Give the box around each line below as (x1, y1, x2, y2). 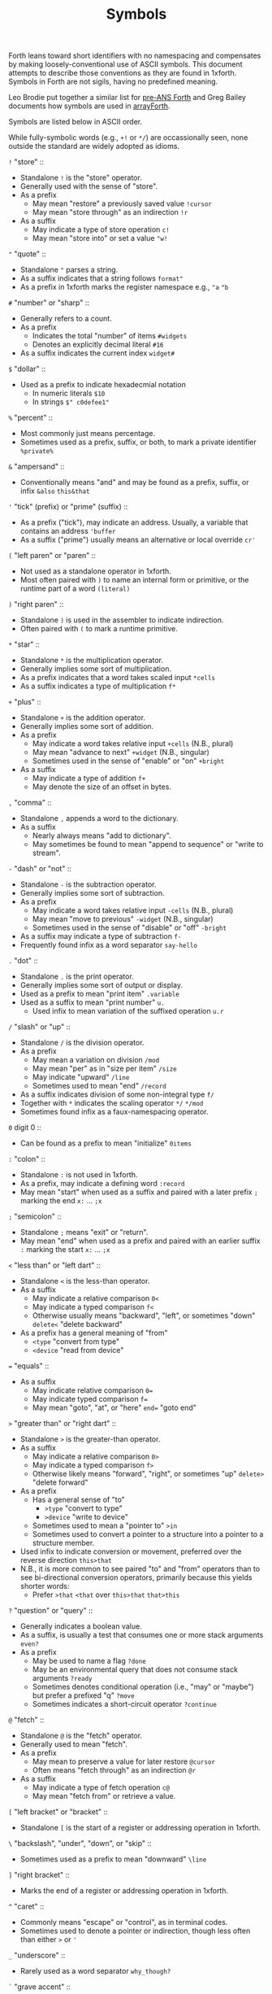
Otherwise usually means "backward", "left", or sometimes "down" (32, 1311, 256, 1320)
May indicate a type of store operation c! (32, 225, 171, 234)
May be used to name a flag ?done (32, 1656, 146, 1666)
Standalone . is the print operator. (19, 971, 134, 981)
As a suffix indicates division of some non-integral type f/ (19, 1089, 215, 1099)
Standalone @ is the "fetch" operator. (19, 1730, 143, 1741)
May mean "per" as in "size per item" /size (32, 1063, 177, 1074)
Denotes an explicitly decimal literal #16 (32, 339, 164, 350)
